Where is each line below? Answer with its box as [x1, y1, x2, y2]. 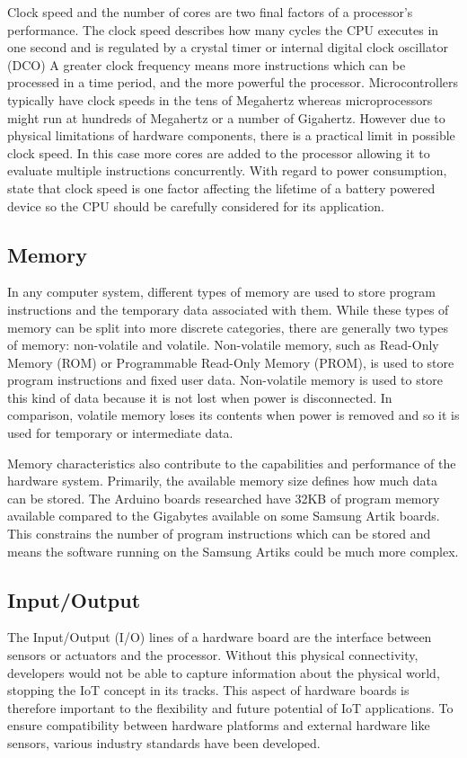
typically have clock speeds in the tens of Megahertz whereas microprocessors [7, 90, 433, 109]
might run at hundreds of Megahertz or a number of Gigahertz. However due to [7, 108, 445, 127]
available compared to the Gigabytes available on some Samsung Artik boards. [7, 506, 440, 525]
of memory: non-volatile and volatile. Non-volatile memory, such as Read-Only [7, 335, 439, 354]
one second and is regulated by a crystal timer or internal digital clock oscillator [7, 38, 448, 57]
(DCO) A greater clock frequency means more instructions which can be [7, 55, 406, 74]
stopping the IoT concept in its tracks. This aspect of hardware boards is [7, 681, 410, 700]
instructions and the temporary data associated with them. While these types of [7, 299, 449, 318]
